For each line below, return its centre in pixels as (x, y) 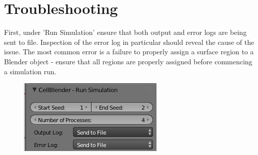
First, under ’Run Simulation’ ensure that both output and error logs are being (125, 32)
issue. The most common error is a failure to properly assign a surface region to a (129, 52)
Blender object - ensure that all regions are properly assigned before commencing (128, 61)
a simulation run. (30, 71)
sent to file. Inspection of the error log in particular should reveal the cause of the (129, 42)
